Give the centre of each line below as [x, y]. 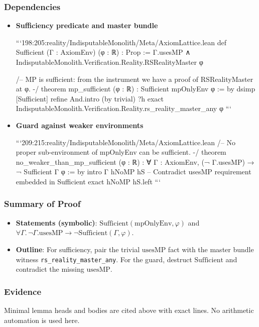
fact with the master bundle [211, 249]
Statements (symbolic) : [56, 222]
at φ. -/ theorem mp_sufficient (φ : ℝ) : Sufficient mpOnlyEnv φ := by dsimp [136, 89]
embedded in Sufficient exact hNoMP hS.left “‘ [88, 181]
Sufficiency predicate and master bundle [87, 25]
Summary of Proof [42, 204]
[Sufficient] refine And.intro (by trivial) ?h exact [90, 98]
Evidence [23, 291]
